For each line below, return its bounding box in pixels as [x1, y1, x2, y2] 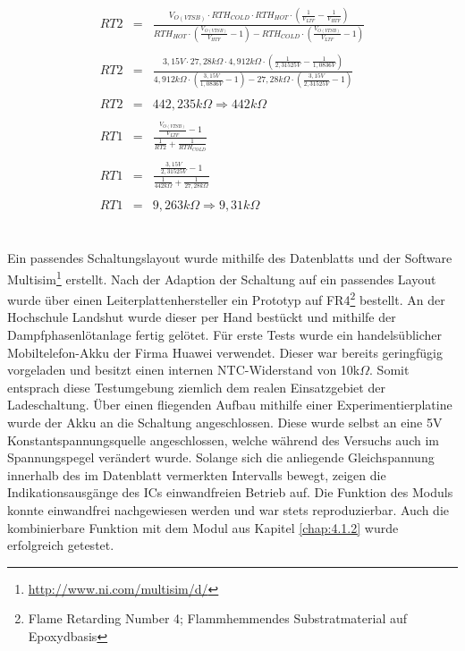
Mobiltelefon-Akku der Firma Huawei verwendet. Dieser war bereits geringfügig [7, 342, 443, 361]
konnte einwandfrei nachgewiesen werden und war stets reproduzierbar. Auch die [7, 500, 450, 519]
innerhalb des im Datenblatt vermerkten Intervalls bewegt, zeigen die [7, 465, 386, 484]
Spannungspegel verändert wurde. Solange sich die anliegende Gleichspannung [7, 448, 435, 467]
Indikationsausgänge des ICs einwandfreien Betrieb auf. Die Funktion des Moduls [7, 483, 453, 502]
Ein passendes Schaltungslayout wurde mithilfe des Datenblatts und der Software [7, 249, 452, 267]
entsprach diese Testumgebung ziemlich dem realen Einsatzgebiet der [7, 377, 385, 396]
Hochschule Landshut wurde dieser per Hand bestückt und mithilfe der [7, 308, 396, 326]
